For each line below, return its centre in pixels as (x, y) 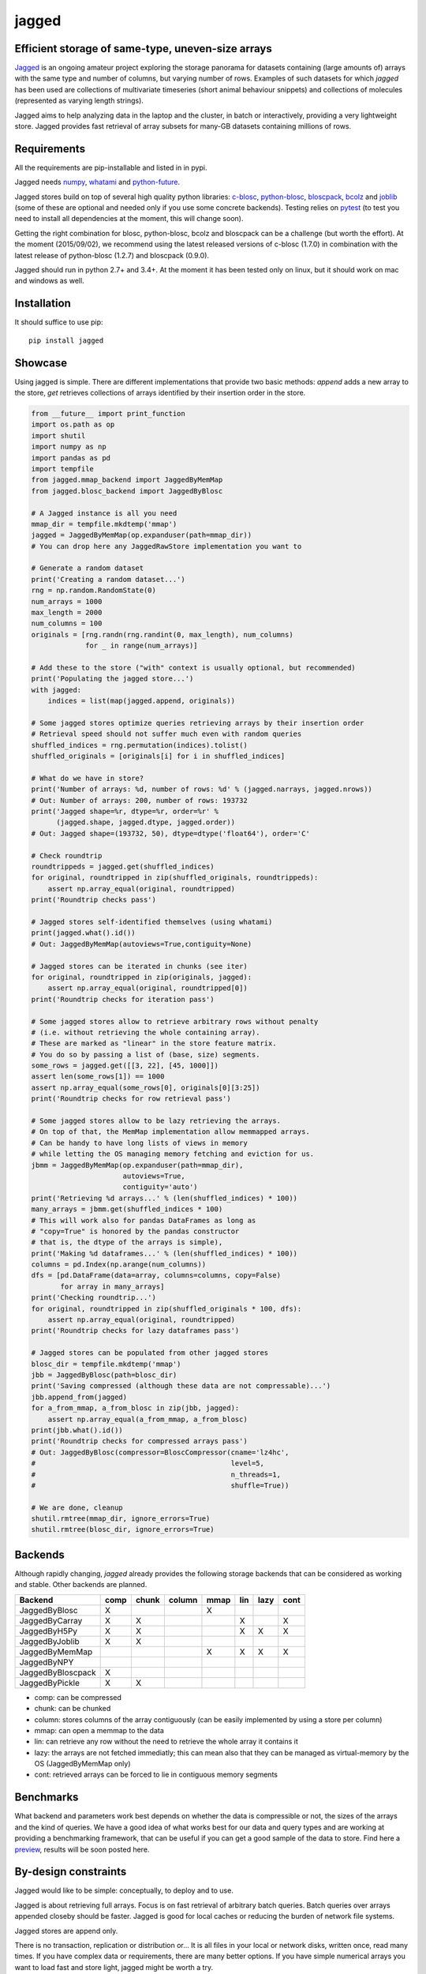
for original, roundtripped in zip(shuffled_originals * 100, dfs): (166, 1308)
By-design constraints (71, 1872)
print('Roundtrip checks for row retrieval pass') (131, 1099)
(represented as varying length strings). (79, 101)
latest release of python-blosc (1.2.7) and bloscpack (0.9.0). (112, 255)
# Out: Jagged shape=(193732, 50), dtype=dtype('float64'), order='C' (171, 833)
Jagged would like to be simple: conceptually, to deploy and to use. (124, 1890)
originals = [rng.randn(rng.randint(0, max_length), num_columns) (162, 634)
